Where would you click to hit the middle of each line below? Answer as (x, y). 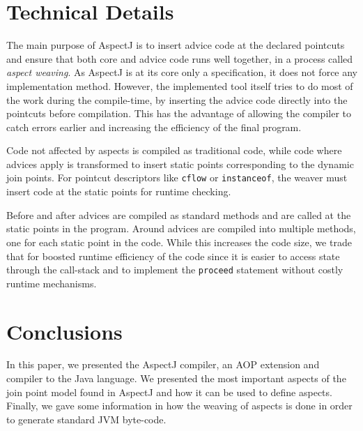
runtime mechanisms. (52, 283)
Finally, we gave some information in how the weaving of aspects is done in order (179, 406)
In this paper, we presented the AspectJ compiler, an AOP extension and (163, 364)
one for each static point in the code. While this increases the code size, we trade (179, 242)
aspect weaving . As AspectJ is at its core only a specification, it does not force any (182, 72)
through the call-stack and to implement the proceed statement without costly (175, 270)
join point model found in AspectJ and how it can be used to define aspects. (169, 392)
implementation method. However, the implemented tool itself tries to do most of (180, 85)
